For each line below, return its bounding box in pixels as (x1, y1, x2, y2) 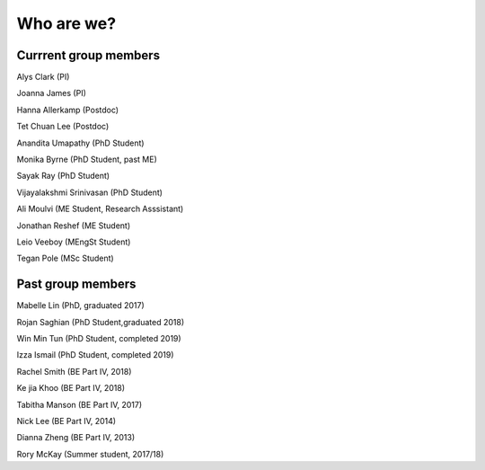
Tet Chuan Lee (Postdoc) (16, 121, 110, 132)
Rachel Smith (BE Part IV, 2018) (16, 366, 132, 377)
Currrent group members (16, 48, 161, 63)
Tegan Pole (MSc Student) (16, 253, 114, 264)
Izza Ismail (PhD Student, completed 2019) (16, 350, 174, 360)
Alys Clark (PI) (16, 72, 70, 83)
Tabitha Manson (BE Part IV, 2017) (16, 399, 143, 410)
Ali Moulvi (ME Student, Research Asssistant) (16, 203, 184, 215)
